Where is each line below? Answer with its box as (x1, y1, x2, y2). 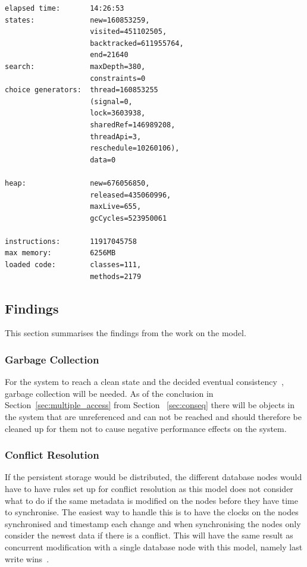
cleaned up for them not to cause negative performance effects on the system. (5, 422, 287, 434)
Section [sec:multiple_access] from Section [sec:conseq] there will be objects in (5, 399, 295, 411)
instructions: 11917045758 (5, 237, 137, 246)
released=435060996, (90, 190, 171, 199)
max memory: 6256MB (5, 249, 116, 258)
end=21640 (90, 51, 129, 59)
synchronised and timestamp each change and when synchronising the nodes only (5, 517, 301, 530)
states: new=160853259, (5, 15, 150, 24)
